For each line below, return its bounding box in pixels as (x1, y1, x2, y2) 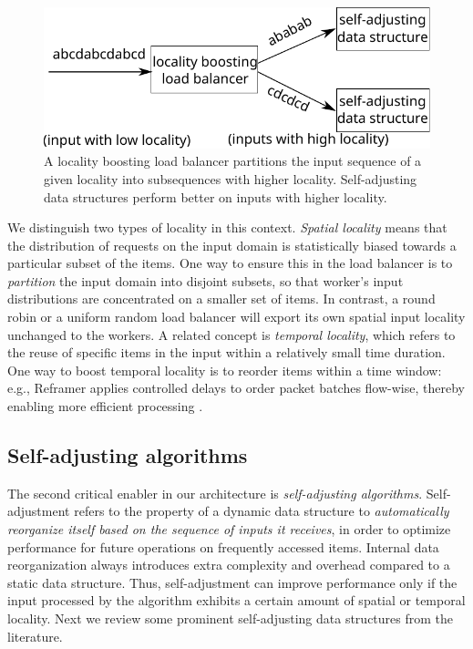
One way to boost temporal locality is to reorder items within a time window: (7, 360, 442, 379)
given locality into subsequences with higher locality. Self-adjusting (44, 169, 417, 188)
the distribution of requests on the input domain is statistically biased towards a (7, 235, 457, 254)
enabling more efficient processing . (7, 397, 203, 416)
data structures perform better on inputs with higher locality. (44, 187, 387, 206)
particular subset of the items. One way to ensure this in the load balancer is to (7, 253, 453, 273)
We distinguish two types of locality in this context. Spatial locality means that (7, 218, 447, 237)
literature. (7, 626, 63, 645)
